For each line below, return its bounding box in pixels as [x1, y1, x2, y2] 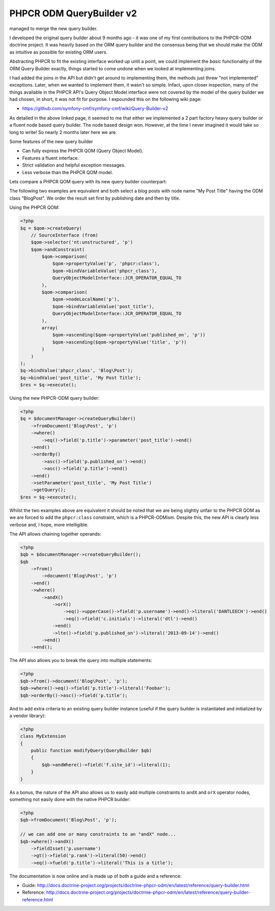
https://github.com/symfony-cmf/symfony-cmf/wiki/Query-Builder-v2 [22, 105, 169, 112]
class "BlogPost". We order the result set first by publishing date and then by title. [9, 195, 181, 201]
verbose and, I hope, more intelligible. [9, 521, 89, 528]
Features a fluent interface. [22, 155, 79, 161]
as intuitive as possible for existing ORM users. [9, 49, 108, 55]
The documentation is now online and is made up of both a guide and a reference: [9, 873, 182, 879]
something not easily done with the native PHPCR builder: [9, 796, 131, 802]
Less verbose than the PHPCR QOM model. [22, 169, 113, 175]
